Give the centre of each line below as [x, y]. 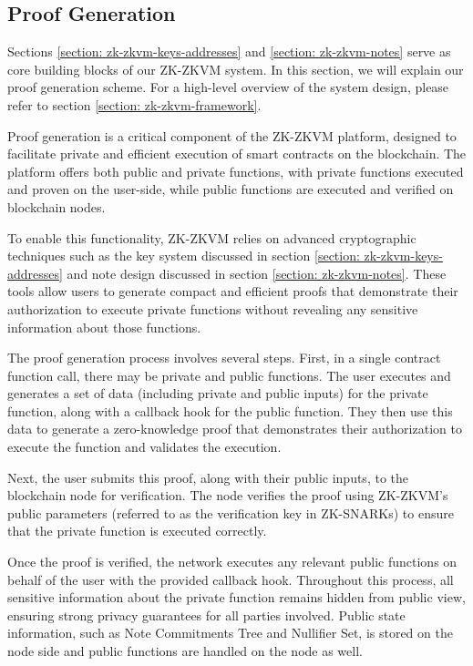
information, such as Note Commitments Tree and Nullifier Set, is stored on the [230, 633]
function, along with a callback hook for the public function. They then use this [230, 410]
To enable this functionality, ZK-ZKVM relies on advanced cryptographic [212, 237]
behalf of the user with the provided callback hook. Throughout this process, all [231, 579]
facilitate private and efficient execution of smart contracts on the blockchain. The [237, 154]
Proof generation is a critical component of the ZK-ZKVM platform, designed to [232, 135]
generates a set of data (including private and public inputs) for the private [218, 393]
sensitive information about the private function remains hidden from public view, [236, 597]
